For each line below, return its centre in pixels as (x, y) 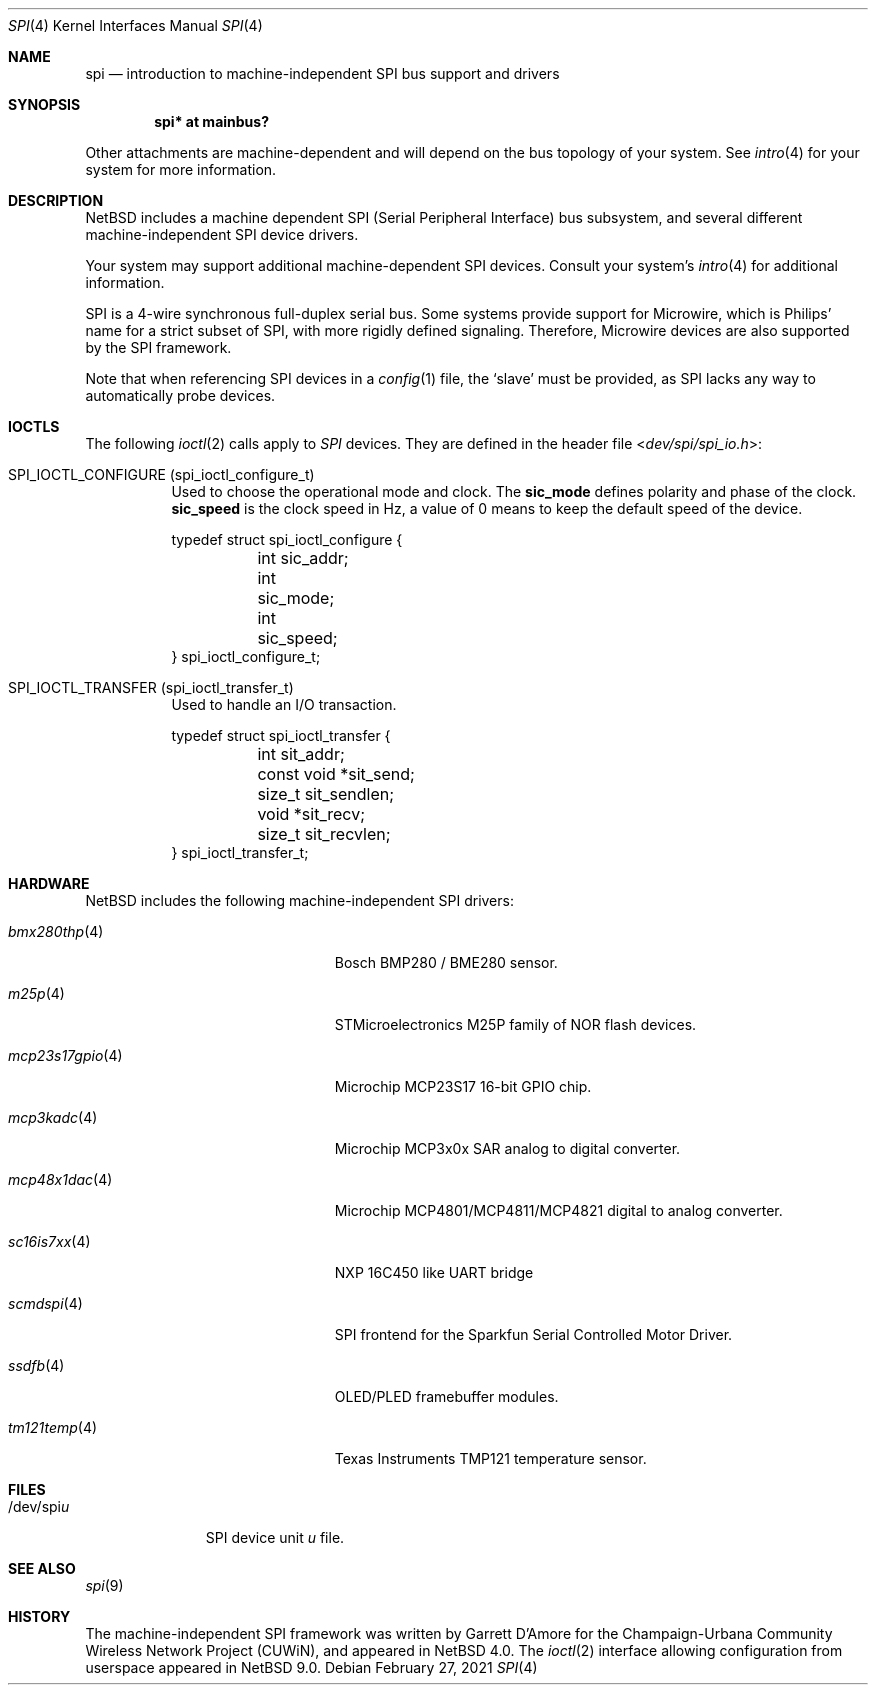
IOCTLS (34, 426)
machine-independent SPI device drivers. (222, 234)
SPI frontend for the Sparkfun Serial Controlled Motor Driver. (533, 1334)
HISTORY (39, 1616)
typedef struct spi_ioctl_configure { (287, 539)
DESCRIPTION (56, 200)
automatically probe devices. (180, 395)
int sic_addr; (303, 558)
